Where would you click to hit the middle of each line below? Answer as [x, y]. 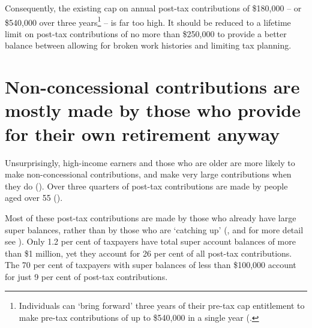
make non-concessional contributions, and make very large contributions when [148, 174]
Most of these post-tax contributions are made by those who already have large [151, 217]
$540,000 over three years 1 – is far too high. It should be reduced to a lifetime [148, 21]
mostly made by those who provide [153, 110]
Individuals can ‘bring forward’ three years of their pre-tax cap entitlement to [162, 306]
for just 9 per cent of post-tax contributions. [86, 276]
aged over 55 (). [34, 198]
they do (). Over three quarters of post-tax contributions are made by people [146, 186]
